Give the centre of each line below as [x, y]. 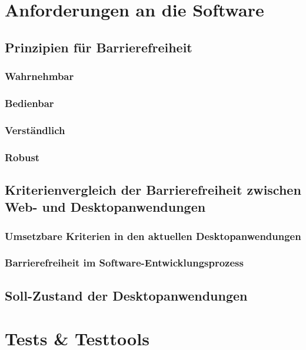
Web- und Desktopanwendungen [105, 207]
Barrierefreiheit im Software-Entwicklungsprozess [124, 263]
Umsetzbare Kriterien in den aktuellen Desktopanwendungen [153, 236]
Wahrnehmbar [39, 76]
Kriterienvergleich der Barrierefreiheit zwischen [153, 189]
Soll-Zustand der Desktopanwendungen [126, 295]
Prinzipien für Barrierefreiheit [99, 47]
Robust [22, 157]
